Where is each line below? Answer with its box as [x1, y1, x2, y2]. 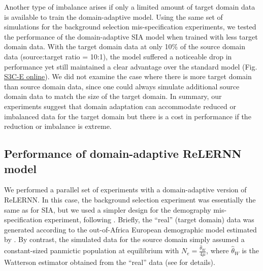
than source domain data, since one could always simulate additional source [4, 81, 240, 91]
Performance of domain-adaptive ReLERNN [4, 146, 242, 161]
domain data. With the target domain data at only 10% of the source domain [4, 41, 246, 52]
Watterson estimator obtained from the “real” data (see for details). [4, 256, 215, 267]
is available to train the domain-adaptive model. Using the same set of [4, 11, 223, 22]
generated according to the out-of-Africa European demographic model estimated [4, 224, 257, 234]
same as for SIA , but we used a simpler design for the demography [4, 204, 211, 215]
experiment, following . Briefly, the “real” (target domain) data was [44, 214, 254, 225]
